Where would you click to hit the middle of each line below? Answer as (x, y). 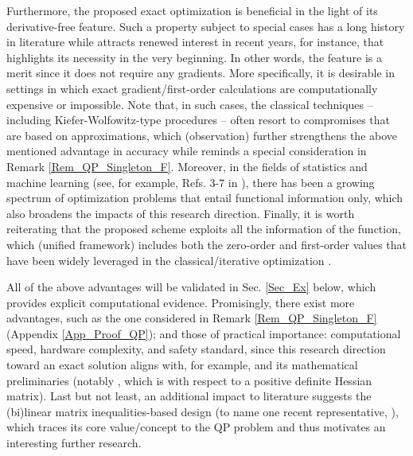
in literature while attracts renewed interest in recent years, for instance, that (195, 42)
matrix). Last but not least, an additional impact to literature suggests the (189, 396)
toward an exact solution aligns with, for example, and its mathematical (182, 365)
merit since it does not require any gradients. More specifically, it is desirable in (201, 73)
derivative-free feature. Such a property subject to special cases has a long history (206, 26)
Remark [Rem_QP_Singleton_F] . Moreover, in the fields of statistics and (187, 166)
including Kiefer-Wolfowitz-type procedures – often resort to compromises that (199, 120)
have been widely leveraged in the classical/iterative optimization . (169, 260)
